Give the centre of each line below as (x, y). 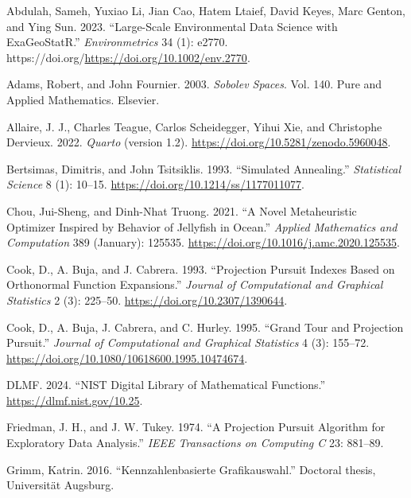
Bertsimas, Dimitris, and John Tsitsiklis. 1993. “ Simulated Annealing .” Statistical (204, 168)
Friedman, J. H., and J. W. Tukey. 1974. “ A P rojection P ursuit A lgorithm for (196, 427)
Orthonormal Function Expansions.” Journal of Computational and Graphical (195, 284)
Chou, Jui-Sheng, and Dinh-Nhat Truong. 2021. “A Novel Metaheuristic (182, 210)
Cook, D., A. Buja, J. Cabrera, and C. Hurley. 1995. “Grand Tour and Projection (205, 327)
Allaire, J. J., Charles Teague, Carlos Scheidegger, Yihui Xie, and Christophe (194, 126)
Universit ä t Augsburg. (60, 485)
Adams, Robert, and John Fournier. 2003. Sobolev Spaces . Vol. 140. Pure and (194, 84)
